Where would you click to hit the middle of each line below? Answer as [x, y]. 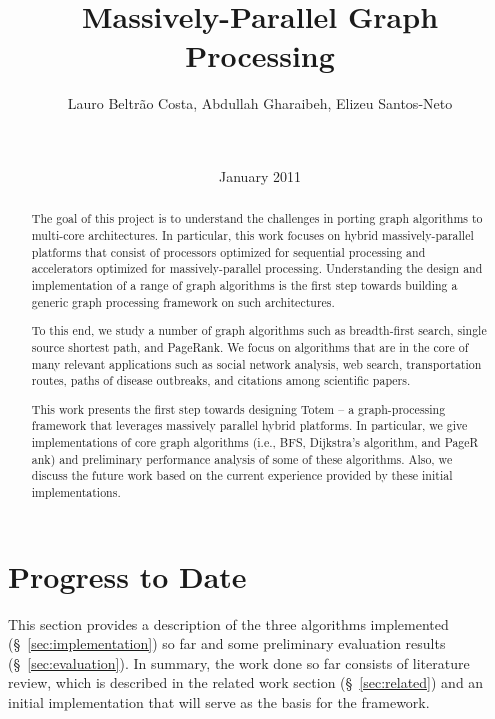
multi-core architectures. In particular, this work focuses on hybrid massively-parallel [252, 235]
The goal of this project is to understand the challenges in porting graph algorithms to [257, 218]
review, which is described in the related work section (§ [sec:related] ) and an [246, 682]
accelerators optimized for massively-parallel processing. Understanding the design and [257, 268]
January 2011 [260, 176]
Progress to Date [127, 575]
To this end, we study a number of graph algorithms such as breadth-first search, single [259, 330]
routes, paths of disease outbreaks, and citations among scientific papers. [221, 380]
